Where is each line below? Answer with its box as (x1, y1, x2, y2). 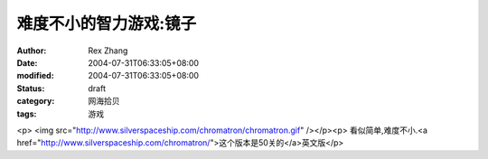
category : (16, 96, 55, 107)
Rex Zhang (88, 45, 128, 56)
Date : (16, 57, 38, 68)
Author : (16, 45, 47, 56)
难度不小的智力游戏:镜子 (16, 14, 197, 33)
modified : (16, 70, 54, 81)
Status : (16, 82, 45, 94)
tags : (16, 108, 37, 119)
